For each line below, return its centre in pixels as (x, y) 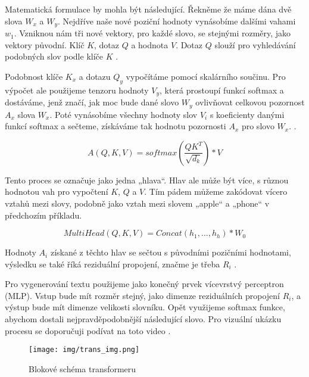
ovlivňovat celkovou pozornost (250, 102)
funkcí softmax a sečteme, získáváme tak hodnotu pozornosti (116, 126)
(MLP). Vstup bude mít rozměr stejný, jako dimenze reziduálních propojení (142, 295)
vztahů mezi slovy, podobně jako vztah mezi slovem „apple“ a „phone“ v (137, 203)
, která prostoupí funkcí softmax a (221, 90)
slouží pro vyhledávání (255, 44)
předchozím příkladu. (43, 215)
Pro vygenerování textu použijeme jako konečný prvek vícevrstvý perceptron (144, 284)
